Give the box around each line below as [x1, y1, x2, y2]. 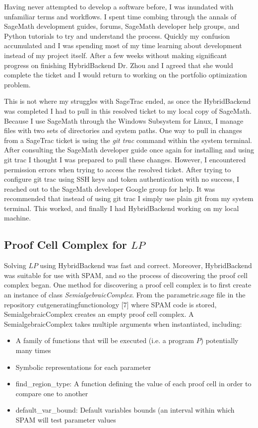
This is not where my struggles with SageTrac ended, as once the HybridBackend [4, 96, 251, 106]
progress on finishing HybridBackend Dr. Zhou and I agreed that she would [4, 60, 233, 70]
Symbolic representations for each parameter [15, 361, 151, 372]
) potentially [200, 335, 239, 346]
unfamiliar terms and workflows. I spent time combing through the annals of [4, 11, 237, 21]
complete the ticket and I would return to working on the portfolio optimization [4, 70, 247, 80]
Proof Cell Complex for [4, 237, 127, 252]
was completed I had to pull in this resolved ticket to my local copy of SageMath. [4, 105, 252, 116]
